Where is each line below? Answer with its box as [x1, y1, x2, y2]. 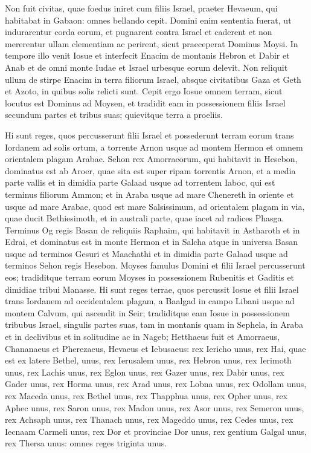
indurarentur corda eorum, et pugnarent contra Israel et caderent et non [5, 25, 272, 38]
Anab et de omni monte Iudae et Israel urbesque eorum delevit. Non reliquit [5, 60, 288, 73]
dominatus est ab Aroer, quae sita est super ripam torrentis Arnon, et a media [5, 164, 296, 177]
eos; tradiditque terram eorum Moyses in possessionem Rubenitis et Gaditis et [5, 271, 295, 284]
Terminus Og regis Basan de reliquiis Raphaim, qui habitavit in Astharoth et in [5, 223, 300, 236]
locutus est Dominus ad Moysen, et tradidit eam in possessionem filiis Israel [5, 96, 286, 109]
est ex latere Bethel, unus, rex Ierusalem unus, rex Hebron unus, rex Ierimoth [5, 354, 292, 367]
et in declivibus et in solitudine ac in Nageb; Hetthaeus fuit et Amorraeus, [5, 330, 280, 343]
